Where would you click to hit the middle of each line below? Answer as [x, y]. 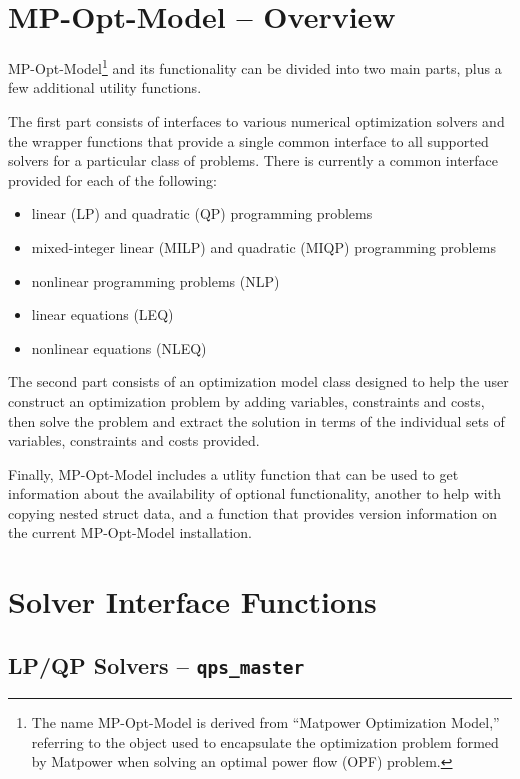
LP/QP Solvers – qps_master [156, 664]
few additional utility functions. [105, 87]
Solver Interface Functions [192, 601]
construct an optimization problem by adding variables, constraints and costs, [246, 400]
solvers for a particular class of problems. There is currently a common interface [253, 160]
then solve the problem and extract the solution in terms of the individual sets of [256, 420]
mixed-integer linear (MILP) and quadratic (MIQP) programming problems [263, 246]
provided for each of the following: [112, 179]
